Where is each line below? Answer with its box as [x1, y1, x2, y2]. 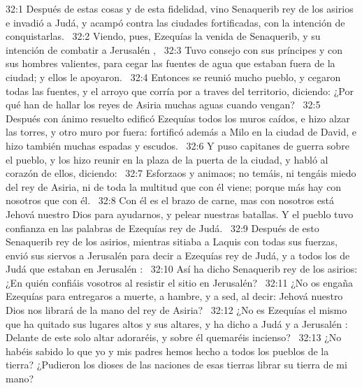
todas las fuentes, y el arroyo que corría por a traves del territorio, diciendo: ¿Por [6, 83, 354, 98]
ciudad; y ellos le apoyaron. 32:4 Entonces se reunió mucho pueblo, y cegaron [6, 69, 341, 84]
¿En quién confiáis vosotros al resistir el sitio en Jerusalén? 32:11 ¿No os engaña [6, 275, 353, 289]
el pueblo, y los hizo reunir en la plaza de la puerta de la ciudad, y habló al [6, 152, 328, 166]
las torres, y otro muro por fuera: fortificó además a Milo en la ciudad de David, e [6, 124, 356, 139]
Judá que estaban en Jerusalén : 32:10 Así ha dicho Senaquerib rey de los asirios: [6, 261, 358, 276]
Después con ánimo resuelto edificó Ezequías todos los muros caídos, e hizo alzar [6, 110, 350, 125]
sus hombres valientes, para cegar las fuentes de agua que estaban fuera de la [6, 56, 335, 71]
